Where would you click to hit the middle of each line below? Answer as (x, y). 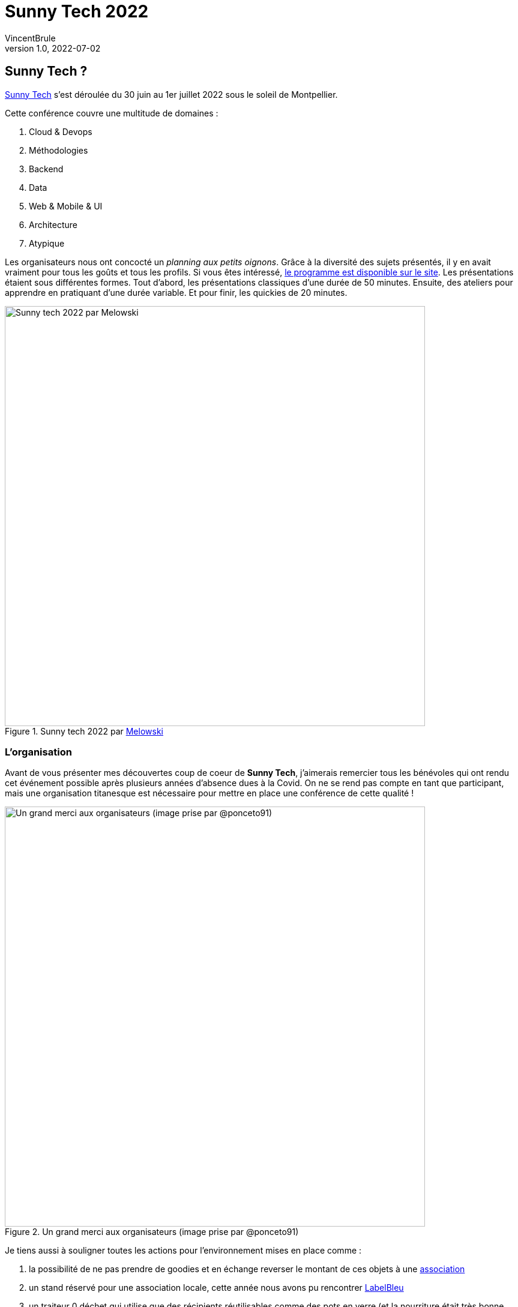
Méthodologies (59, 150)
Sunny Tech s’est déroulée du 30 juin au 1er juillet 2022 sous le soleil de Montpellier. (171, 94)
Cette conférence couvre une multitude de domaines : (112, 113)
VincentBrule (30, 38)
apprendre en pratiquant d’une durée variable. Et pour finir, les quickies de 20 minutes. (176, 292)
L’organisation (38, 752)
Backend (46, 169)
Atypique (47, 243)
